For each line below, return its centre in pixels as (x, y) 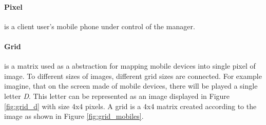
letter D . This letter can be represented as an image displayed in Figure (117, 96)
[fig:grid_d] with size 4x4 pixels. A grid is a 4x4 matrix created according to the (130, 106)
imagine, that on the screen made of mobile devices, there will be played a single (131, 86)
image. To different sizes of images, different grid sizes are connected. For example (133, 76)
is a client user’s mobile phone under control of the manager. (100, 26)
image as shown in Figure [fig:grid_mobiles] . (74, 116)
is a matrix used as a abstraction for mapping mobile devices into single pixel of (130, 66)
